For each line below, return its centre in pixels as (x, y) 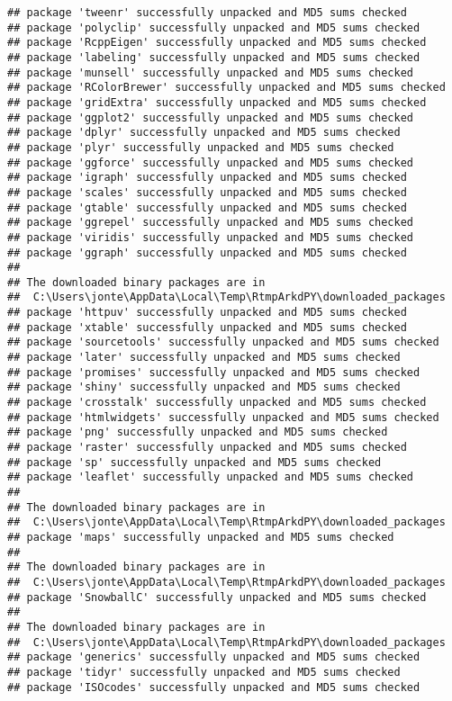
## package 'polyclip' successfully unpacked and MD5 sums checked (214, 27)
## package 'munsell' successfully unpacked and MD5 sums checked (211, 72)
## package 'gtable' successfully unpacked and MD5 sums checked (207, 207)
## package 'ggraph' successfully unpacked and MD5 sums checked (207, 252)
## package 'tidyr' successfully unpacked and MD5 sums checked (204, 672)
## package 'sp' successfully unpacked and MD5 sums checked (194, 462)
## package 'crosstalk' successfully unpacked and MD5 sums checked (217, 403)
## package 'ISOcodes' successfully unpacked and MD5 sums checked (214, 687)
